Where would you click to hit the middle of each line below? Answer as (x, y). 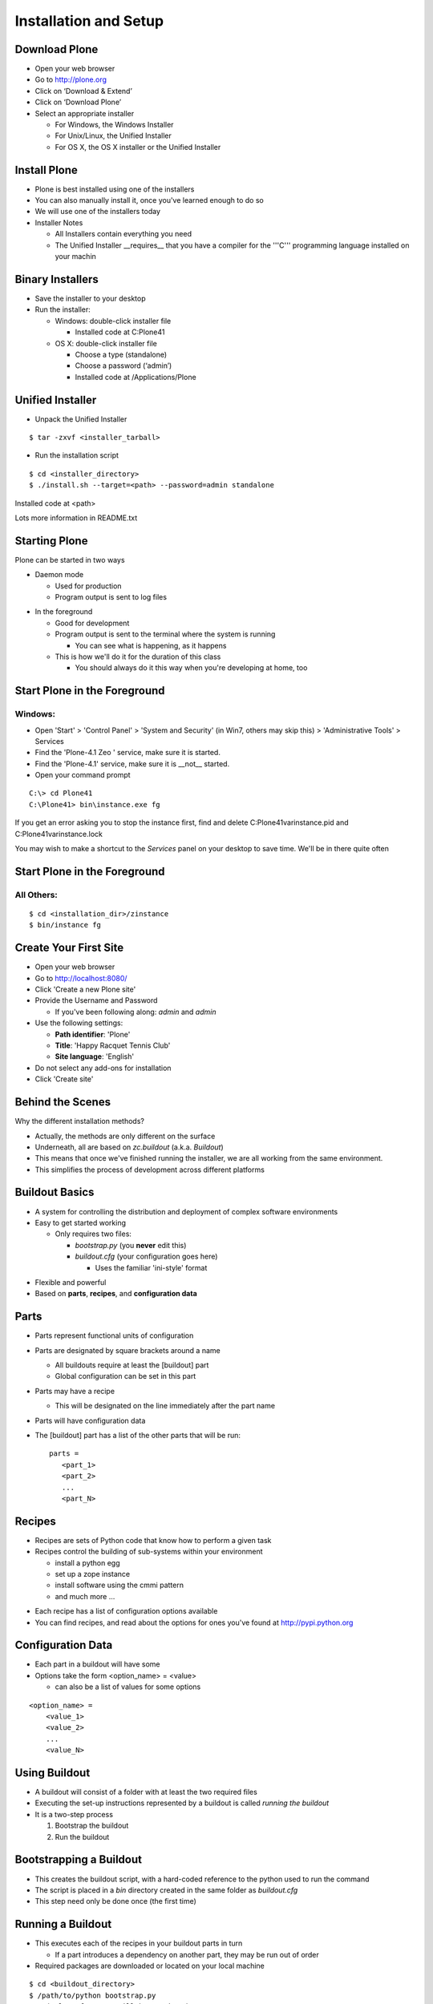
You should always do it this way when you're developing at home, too (191, 668)
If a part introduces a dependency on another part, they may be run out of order (187, 1954)
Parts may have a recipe (75, 1391)
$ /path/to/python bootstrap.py (93, 1995)
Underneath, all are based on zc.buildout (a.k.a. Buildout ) (129, 1147)
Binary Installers (57, 279)
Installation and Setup (89, 21)
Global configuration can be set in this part (125, 1376)
